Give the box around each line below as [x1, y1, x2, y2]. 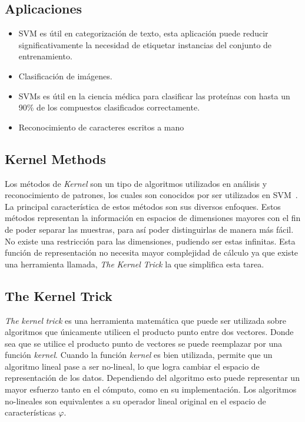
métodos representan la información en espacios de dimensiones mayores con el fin [5, 212, 301, 224]
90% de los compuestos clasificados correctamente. [18, 101, 200, 113]
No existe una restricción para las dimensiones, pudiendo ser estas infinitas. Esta [5, 235, 296, 247]
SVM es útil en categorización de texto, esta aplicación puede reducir [18, 27, 268, 39]
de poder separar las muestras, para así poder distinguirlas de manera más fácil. [5, 223, 294, 235]
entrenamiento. [18, 50, 72, 62]
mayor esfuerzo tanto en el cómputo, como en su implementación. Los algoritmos [5, 383, 297, 396]
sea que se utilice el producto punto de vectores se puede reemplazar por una [5, 337, 283, 349]
